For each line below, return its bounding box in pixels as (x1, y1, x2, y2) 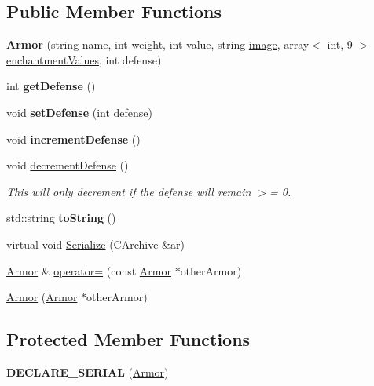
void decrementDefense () (6, 157, 129, 173)
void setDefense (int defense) (6, 104, 153, 120)
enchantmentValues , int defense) (6, 51, 162, 67)
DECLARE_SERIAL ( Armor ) (6, 363, 169, 380)
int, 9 (327, 36, 353, 53)
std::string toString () (6, 209, 116, 226)
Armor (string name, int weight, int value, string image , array (6, 36, 310, 53)
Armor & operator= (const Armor (6, 262, 171, 279)
